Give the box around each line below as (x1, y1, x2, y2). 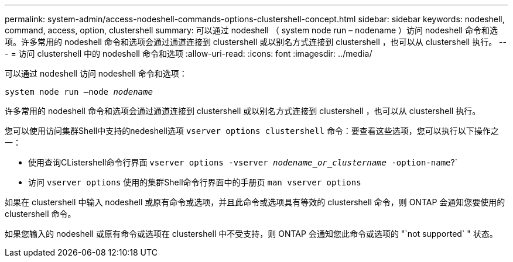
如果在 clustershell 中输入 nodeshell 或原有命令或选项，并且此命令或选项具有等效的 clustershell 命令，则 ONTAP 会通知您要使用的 (5, 197, 505, 207)
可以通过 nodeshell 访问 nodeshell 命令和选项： (5, 68, 187, 78)
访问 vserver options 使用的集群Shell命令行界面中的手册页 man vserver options (28, 177, 361, 187)
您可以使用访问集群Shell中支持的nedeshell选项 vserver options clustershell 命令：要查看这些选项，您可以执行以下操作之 (5, 126, 499, 136)
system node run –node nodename (5, 87, 153, 96)
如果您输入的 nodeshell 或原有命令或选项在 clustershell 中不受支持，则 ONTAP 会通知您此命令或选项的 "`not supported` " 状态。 (5, 229, 498, 239)
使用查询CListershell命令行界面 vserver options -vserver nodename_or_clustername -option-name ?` (28, 157, 458, 167)
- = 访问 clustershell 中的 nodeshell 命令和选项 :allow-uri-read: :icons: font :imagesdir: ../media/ (5, 49, 372, 58)
